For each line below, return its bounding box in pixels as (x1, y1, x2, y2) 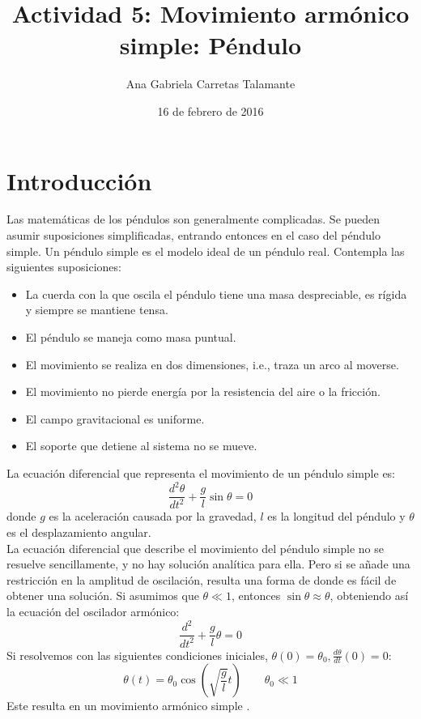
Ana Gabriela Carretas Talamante (125, 75, 296, 92)
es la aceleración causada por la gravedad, (49, 508, 257, 525)
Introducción (6, 164, 152, 197)
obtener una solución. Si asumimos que (6, 587, 199, 604)
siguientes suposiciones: (6, 258, 121, 275)
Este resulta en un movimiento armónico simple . (6, 697, 250, 714)
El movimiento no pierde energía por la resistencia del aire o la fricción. (25, 383, 381, 400)
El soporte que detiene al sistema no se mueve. (25, 437, 257, 454)
